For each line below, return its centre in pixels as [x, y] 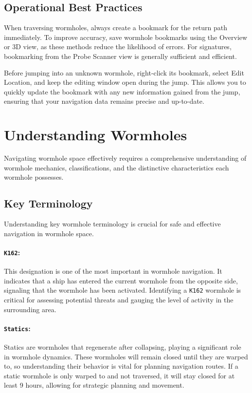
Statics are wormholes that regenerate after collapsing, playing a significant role [123, 347]
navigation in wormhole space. [49, 233]
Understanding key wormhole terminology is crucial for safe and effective [112, 224]
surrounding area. [30, 309]
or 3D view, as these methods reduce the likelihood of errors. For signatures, [118, 47]
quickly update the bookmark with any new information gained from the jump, [122, 91]
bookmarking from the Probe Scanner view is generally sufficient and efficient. [120, 56]
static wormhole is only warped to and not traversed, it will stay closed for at [119, 375]
